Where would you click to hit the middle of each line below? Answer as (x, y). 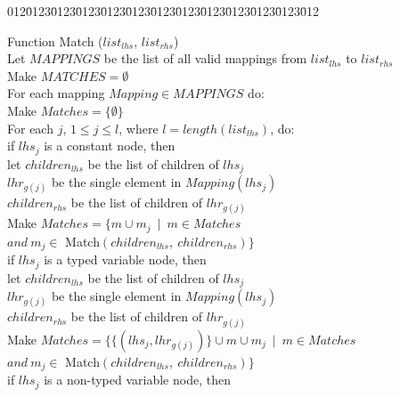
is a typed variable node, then (125, 259)
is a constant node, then (110, 146)
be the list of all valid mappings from (205, 58)
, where (139, 128)
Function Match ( (55, 41)
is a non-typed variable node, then (137, 380)
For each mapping (56, 93)
